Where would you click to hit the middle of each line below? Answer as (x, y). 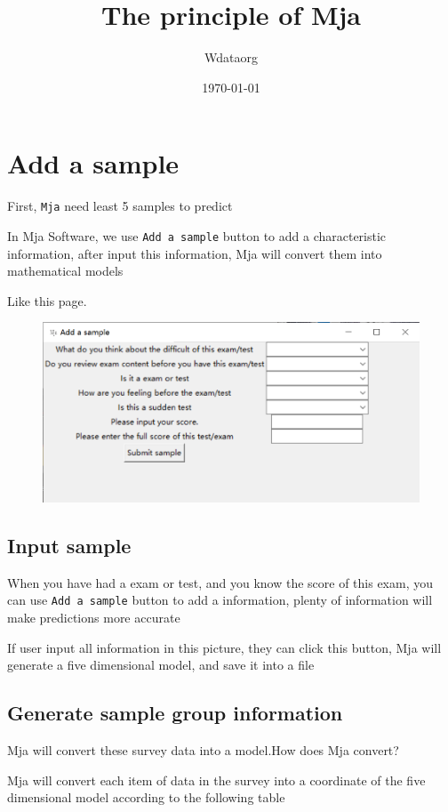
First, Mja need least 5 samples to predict (120, 206)
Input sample (69, 545)
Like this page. (47, 300)
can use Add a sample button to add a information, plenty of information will (220, 600)
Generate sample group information (175, 713)
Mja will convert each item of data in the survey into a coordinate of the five (216, 780)
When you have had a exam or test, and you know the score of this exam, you (220, 582)
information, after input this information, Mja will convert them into (195, 253)
